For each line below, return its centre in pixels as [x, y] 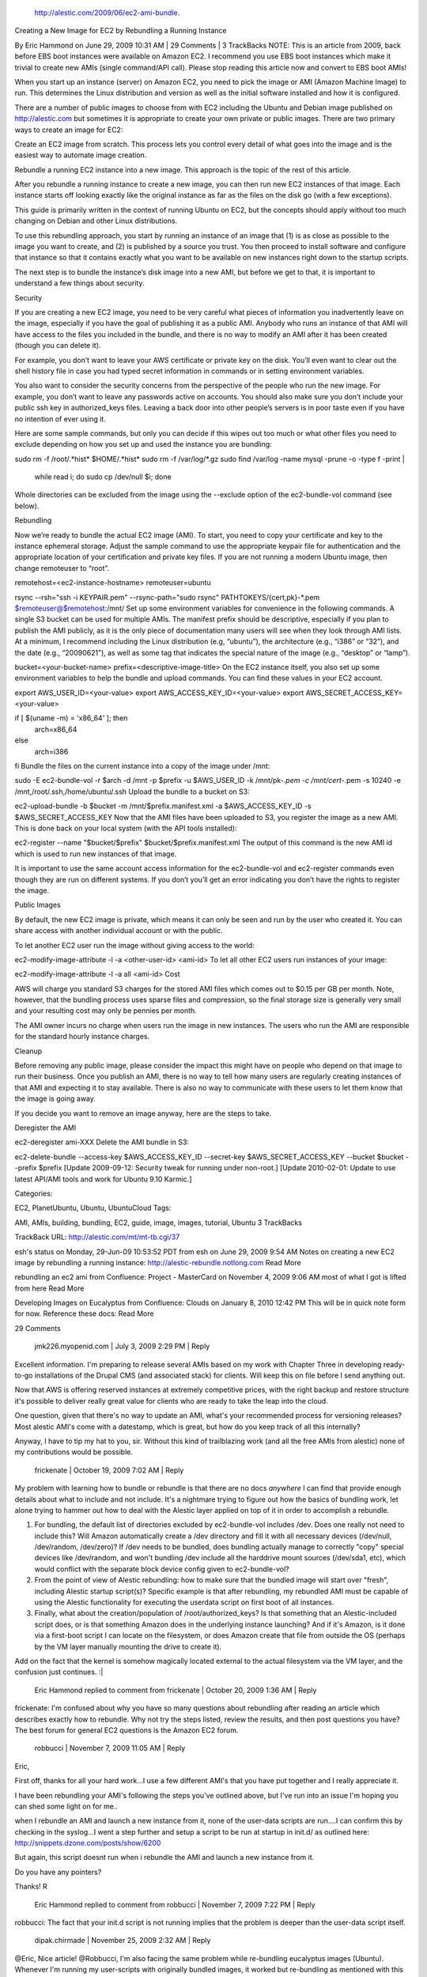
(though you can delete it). [58, 346]
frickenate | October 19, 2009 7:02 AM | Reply [109, 1470]
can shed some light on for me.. [66, 1806]
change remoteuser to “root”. [62, 568]
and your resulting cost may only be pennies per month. [106, 1011]
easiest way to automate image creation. [81, 155]
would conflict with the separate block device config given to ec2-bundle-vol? [162, 1569]
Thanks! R [31, 1887]
